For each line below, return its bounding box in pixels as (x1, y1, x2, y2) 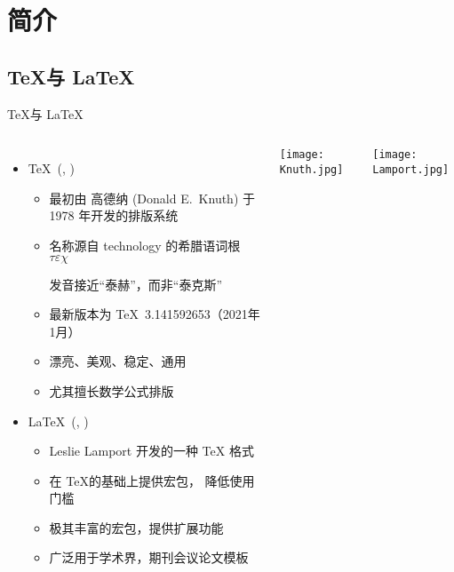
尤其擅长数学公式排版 (49, 381, 174, 400)
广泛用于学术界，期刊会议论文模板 (49, 548, 249, 567)
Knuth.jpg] (279, 163, 344, 176)
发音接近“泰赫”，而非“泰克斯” (49, 274, 223, 293)
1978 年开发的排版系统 (49, 206, 179, 225)
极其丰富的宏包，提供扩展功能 (49, 518, 224, 536)
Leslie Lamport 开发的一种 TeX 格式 (49, 441, 254, 460)
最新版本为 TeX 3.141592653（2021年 (49, 305, 260, 323)
